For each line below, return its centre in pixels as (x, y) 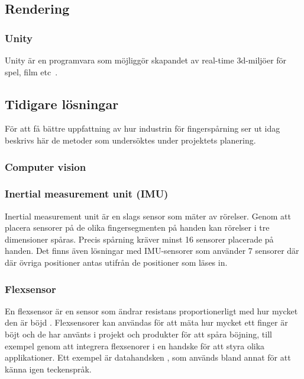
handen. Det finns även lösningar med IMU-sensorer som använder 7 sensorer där (152, 251)
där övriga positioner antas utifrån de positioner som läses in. (116, 262)
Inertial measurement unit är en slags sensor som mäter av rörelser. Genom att (148, 216)
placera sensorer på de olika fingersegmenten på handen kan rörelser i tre (137, 227)
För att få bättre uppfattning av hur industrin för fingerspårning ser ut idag (143, 128)
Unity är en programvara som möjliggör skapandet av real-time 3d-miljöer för (146, 60)
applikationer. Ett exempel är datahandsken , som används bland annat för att (148, 357)
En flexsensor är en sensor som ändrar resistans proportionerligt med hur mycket (151, 310)
